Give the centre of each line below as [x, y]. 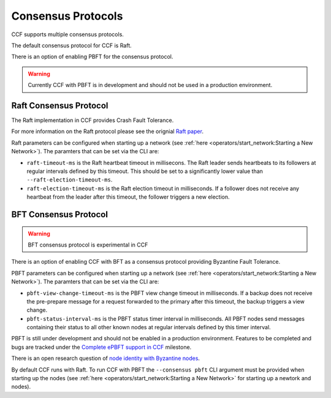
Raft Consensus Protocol [60, 105]
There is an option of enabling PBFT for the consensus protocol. [92, 57]
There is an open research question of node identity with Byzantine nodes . [106, 358]
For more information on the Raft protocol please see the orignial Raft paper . [107, 131]
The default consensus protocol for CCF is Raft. [71, 45]
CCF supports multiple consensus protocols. [67, 34]
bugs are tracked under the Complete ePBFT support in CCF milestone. [101, 347]
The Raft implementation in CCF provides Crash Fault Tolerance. [93, 120]
